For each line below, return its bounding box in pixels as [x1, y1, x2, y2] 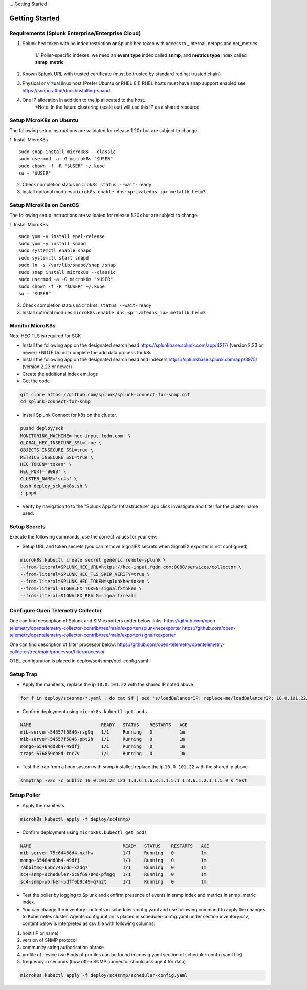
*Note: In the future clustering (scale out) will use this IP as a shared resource [35, 104, 200, 110]
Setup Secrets [9, 523, 46, 530]
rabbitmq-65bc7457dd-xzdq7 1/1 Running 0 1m [20, 864, 207, 870]
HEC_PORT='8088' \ [20, 468, 67, 475]
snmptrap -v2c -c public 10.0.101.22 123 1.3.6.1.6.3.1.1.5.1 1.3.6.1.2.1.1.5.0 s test [20, 778, 247, 783]
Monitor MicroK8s [9, 322, 56, 329]
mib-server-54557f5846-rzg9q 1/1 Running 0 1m [20, 729, 185, 735]
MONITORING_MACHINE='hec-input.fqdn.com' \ [20, 433, 131, 439]
